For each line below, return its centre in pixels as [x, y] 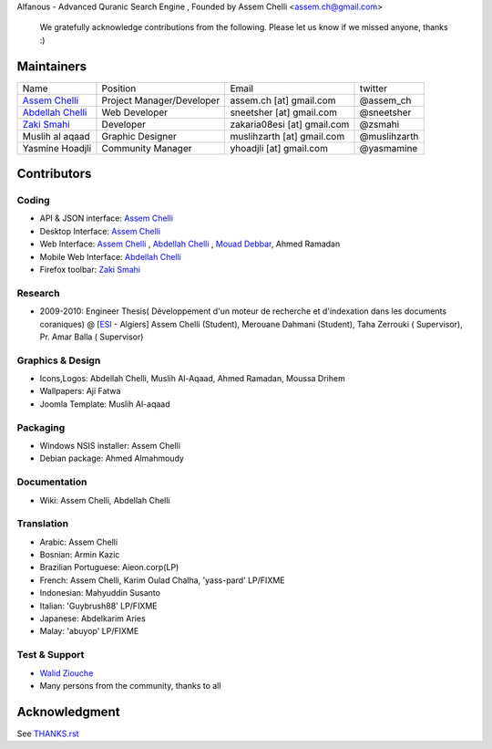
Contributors [54, 174]
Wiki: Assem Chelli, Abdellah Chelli [105, 500]
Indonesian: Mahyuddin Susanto [100, 593]
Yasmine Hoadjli [57, 148]
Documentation [52, 482]
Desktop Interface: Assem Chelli [100, 231]
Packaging [41, 427]
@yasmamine [389, 148]
